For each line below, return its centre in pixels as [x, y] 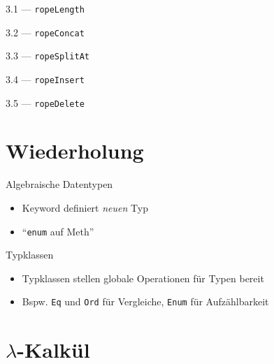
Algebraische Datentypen [59, 184]
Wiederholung [75, 151]
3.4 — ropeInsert [45, 79]
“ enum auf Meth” [58, 231]
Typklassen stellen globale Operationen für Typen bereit [143, 278]
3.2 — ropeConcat [45, 32]
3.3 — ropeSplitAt [48, 56]
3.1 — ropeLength [45, 8]
